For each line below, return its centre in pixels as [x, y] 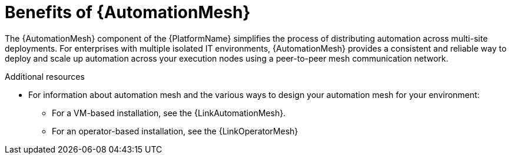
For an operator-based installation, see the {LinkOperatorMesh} [175, 131]
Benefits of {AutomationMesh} [128, 12]
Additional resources [45, 76]
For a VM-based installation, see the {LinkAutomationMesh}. [169, 113]
